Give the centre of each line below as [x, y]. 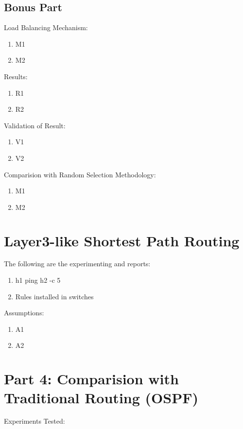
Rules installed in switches [54, 296]
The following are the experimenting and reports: [77, 264]
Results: [16, 76]
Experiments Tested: [35, 421]
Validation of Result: [35, 125]
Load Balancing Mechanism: [46, 27]
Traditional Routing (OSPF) [101, 398]
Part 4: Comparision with [91, 379]
